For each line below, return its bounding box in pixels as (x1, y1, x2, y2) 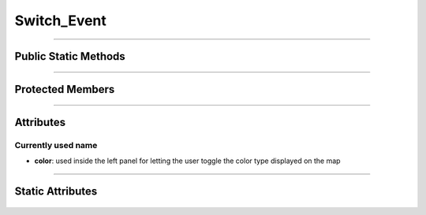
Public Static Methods (14, 50, 125, 63)
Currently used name (14, 139, 98, 150)
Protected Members (14, 83, 115, 96)
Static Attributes (14, 185, 98, 198)
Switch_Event (14, 12, 106, 29)
